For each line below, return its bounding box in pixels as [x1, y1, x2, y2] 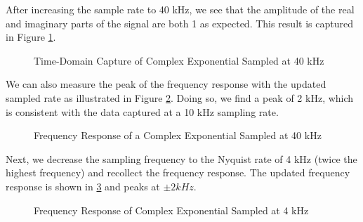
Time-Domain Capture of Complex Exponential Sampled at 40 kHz [34, 53, 324, 67]
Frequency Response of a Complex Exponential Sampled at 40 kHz [34, 128, 322, 143]
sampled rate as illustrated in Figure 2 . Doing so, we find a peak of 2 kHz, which [6, 90, 354, 105]
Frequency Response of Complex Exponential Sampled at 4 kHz [34, 202, 309, 217]
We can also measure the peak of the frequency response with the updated [6, 77, 326, 91]
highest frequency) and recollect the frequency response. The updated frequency [6, 165, 350, 180]
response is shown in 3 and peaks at [6, 178, 160, 193]
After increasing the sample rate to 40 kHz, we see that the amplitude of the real [6, 2, 355, 16]
